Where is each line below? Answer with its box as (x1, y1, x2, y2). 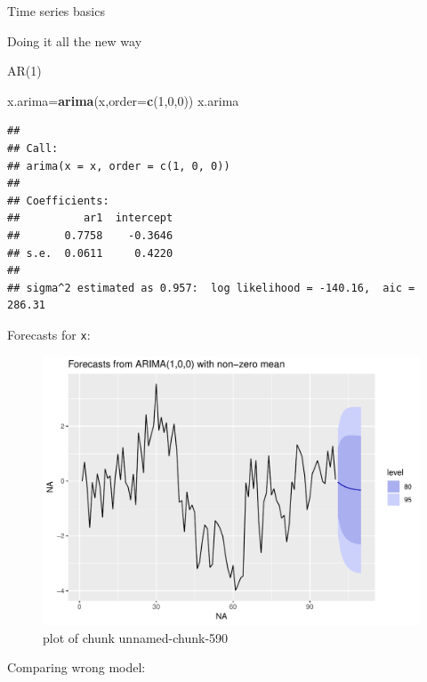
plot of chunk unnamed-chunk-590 (43, 628, 229, 646)
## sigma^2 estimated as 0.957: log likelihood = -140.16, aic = (7, 281, 415, 294)
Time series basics (7, 2, 105, 20)
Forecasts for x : (7, 325, 91, 343)
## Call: (7, 141, 59, 155)
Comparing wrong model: (7, 658, 146, 677)
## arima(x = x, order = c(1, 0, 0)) (7, 159, 230, 173)
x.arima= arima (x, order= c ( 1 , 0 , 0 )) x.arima (7, 91, 239, 109)
